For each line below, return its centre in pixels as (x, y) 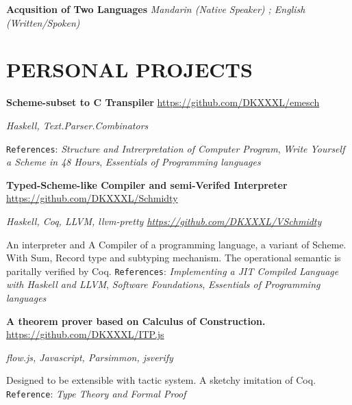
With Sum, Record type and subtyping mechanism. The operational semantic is (174, 258)
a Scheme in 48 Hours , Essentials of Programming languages (134, 162)
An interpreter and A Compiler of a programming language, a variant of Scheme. (176, 244)
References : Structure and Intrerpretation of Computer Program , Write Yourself (176, 148)
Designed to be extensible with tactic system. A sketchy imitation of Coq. (161, 380)
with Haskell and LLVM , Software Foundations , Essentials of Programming (163, 284)
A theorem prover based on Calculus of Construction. (136, 321)
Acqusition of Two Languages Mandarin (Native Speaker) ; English (156, 9)
